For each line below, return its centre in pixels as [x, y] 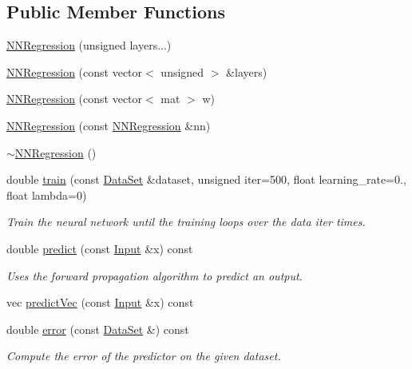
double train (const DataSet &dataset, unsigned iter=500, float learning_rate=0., [206, 179]
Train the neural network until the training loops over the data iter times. [186, 222]
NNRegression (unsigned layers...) [89, 45]
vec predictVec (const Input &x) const [100, 302]
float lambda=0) [47, 194]
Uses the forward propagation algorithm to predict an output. [154, 275]
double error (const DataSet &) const [98, 329]
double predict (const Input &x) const [100, 248]
